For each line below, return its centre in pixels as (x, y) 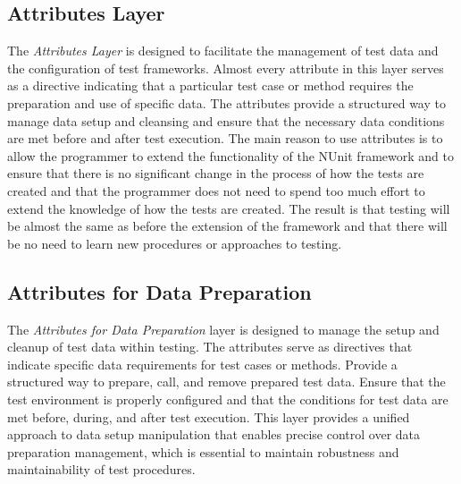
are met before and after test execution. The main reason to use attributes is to (225, 138)
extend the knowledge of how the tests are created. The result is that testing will (229, 208)
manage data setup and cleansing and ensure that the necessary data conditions (226, 120)
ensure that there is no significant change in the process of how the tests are (216, 173)
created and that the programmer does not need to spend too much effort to (216, 190)
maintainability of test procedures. (101, 469)
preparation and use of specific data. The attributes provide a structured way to (226, 102)
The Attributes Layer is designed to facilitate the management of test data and (223, 51)
